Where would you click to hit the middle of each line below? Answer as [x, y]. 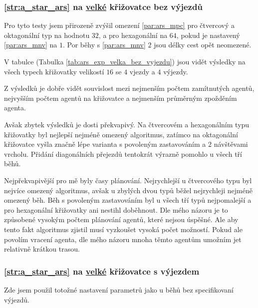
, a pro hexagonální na [133, 35]
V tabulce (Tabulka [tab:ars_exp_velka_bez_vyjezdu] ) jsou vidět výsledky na [125, 61]
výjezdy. [176, 71]
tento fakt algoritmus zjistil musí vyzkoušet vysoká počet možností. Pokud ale [123, 229]
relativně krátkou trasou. [42, 249]
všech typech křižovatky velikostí [54, 71]
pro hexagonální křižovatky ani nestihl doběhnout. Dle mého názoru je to [116, 209]
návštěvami [231, 144]
